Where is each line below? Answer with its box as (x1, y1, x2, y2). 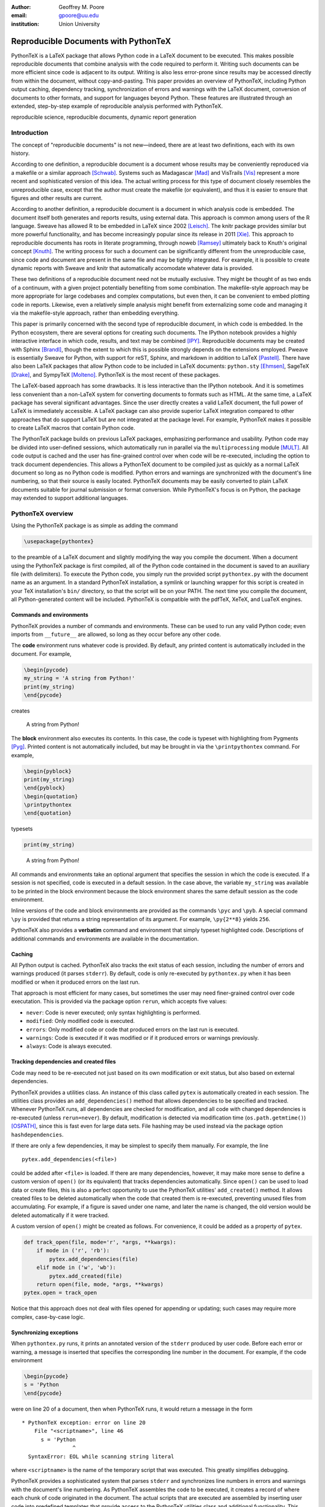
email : (11, 12, 27, 19)
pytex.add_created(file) (49, 1273, 123, 1279)
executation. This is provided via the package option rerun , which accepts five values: (11, 998, 227, 1005)
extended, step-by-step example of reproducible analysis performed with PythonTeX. (11, 102, 223, 110)
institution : (11, 20, 40, 27)
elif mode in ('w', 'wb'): (36, 1264, 117, 1271)
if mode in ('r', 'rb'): (36, 1247, 110, 1254)
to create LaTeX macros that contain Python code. (11, 424, 135, 432)
